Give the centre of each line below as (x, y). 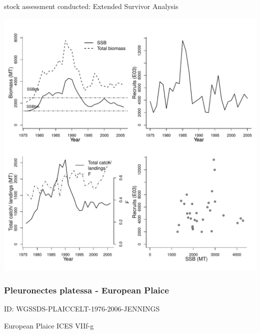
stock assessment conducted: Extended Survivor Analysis (91, 6)
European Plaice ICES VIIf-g (49, 325)
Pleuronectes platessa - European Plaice (86, 290)
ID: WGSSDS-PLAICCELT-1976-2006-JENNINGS (82, 309)
